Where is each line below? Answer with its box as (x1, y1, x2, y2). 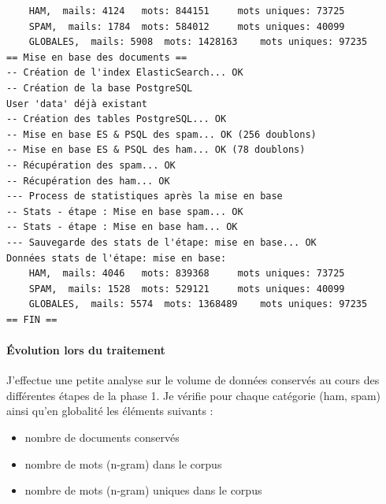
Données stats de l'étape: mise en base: (6, 252, 227, 264)
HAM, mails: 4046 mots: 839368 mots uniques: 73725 (28, 268, 345, 280)
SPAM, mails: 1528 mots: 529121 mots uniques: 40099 (28, 283, 345, 295)
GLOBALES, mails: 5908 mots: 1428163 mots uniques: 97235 (28, 36, 368, 48)
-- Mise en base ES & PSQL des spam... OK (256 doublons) (6, 128, 317, 140)
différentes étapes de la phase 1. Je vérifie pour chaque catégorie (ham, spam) (6, 387, 381, 403)
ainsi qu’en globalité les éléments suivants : (6, 402, 213, 419)
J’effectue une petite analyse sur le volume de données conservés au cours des (6, 372, 380, 388)
